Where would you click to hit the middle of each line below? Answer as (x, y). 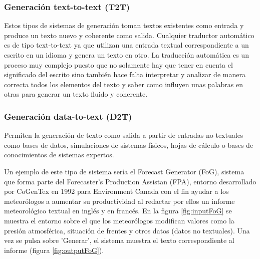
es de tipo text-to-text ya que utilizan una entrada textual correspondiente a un (126, 45)
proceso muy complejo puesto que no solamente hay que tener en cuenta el (118, 64)
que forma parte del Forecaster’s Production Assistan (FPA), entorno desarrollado (130, 181)
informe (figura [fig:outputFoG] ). (54, 250)
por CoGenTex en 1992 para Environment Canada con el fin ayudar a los (116, 191)
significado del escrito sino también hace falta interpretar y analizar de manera (125, 74)
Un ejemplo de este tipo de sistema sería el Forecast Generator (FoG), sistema (124, 171)
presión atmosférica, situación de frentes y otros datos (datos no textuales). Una (127, 230)
